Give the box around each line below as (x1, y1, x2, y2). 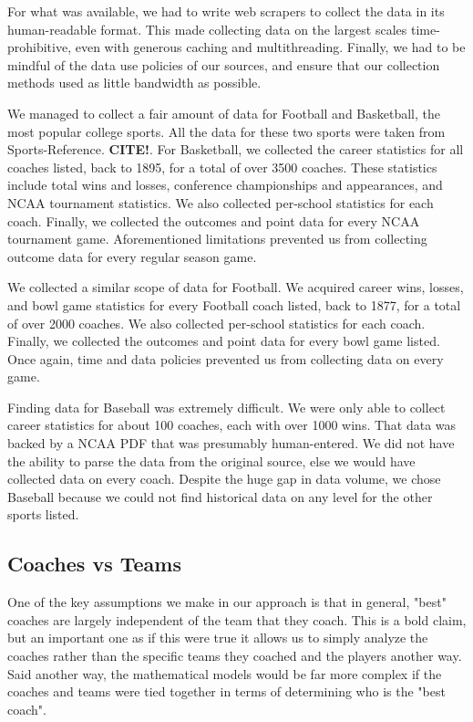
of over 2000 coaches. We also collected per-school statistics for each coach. (7, 313, 426, 332)
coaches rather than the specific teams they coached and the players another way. (7, 646, 462, 665)
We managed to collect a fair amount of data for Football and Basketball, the (7, 103, 441, 122)
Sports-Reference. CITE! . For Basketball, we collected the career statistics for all (7, 140, 464, 159)
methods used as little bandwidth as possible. (7, 73, 262, 92)
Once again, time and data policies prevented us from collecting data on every (7, 349, 444, 368)
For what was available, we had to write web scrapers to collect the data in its (7, 2, 445, 20)
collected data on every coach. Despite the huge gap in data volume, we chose (7, 469, 441, 488)
